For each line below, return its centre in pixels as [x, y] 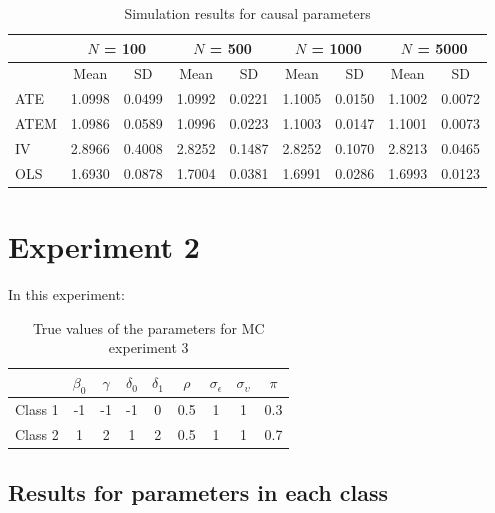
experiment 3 [148, 347]
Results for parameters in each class [198, 492]
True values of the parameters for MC [148, 327]
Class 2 [37, 433]
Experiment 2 [104, 246]
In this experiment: [66, 294]
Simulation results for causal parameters [247, 13]
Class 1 [37, 408]
